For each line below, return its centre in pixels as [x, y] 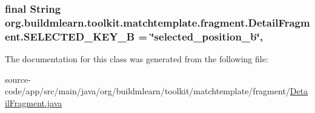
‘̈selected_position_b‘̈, [207, 36]
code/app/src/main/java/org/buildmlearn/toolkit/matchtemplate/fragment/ [148, 91]
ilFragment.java [34, 102]
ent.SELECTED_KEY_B [70, 36]
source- [18, 79]
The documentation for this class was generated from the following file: [137, 59]
